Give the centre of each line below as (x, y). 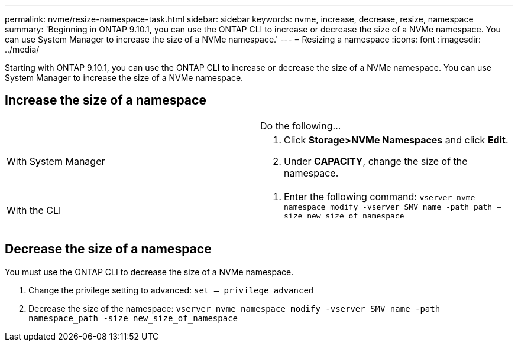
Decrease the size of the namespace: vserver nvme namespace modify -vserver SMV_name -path (234, 308)
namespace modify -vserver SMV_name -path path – (393, 207)
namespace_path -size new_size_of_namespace (133, 318)
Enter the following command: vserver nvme (380, 196)
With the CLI (34, 210)
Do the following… (301, 125)
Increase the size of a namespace (106, 100)
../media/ (22, 49)
